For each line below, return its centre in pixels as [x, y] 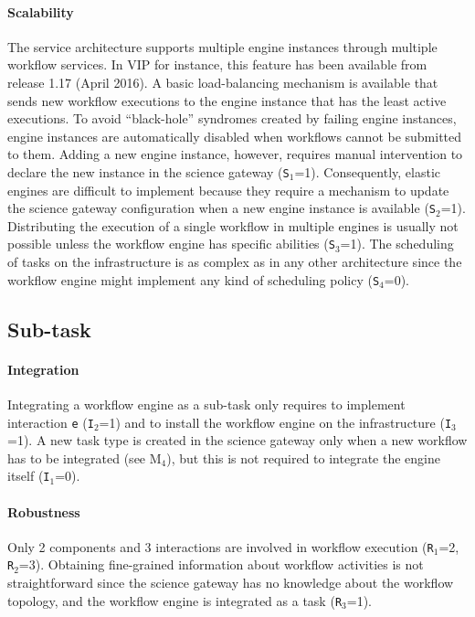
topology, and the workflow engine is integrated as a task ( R [175, 600]
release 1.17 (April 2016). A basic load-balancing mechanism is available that [223, 82]
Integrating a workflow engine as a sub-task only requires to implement [206, 404]
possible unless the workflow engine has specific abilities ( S [171, 244]
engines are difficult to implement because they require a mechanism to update [228, 190]
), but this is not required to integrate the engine [303, 457]
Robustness [44, 511]
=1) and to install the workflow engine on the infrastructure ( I [275, 422]
